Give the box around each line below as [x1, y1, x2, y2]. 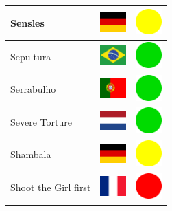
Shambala [10, 147, 51, 162]
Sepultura [10, 49, 51, 63]
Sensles [10, 15, 45, 30]
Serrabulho [10, 82, 56, 96]
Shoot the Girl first [10, 180, 91, 195]
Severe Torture [10, 114, 72, 129]
